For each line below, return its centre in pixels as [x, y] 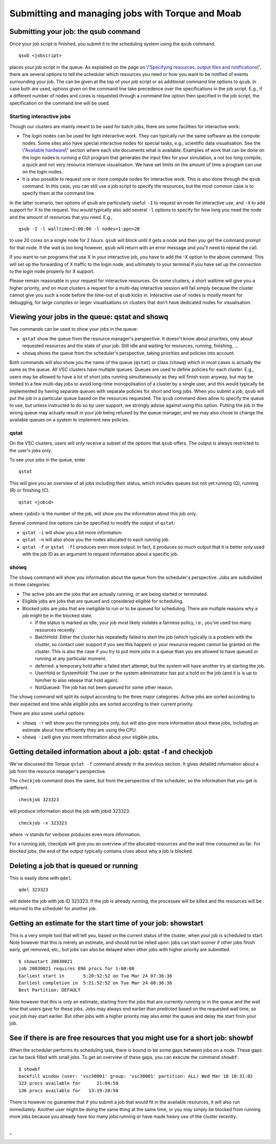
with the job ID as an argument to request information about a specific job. [100, 554]
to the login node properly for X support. [52, 271]
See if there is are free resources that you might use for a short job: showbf [131, 1038]
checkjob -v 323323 [43, 823]
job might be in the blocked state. [57, 616]
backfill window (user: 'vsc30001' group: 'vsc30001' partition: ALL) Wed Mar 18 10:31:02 [136, 1076]
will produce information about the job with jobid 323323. [70, 811]
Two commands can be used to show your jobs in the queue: [74, 329]
